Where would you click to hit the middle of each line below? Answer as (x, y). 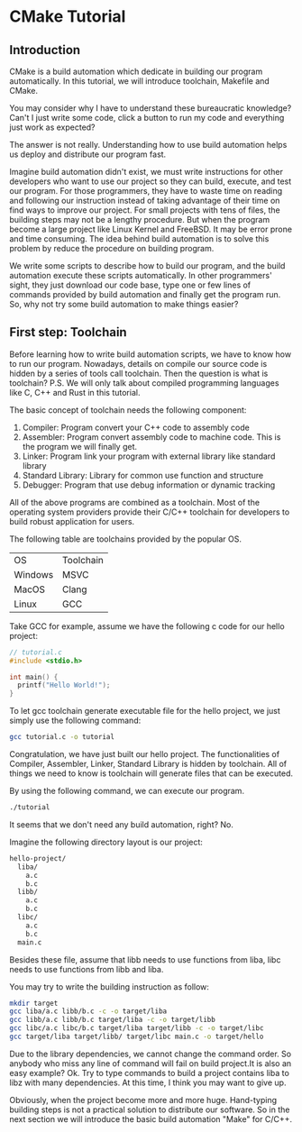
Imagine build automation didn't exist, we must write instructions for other (146, 172)
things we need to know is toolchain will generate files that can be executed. (151, 773)
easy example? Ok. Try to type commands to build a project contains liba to (150, 1073)
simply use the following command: (75, 721)
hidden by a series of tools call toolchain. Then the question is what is (139, 373)
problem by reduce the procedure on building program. (112, 248)
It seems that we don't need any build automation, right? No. (122, 824)
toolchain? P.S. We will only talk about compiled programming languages (144, 383)
